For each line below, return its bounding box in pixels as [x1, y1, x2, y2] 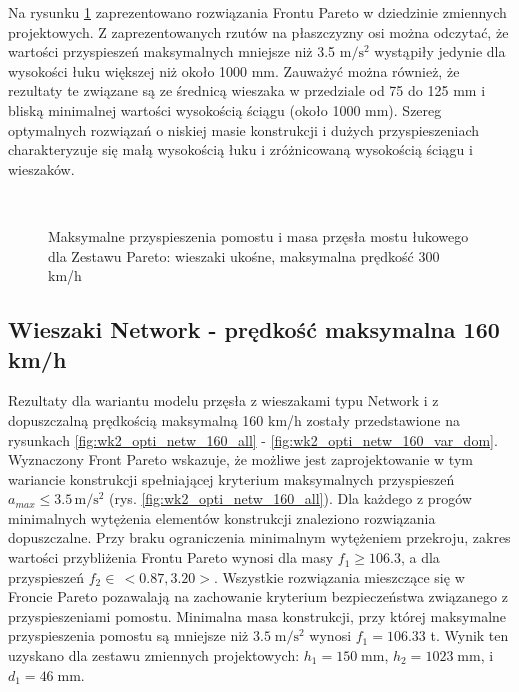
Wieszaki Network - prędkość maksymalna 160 [8, 314, 500, 345]
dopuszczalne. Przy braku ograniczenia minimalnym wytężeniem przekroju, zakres [8, 527, 511, 548]
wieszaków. [8, 158, 75, 179]
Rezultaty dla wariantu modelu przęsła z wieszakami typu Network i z [8, 390, 439, 411]
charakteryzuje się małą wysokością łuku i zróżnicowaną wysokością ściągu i [8, 139, 473, 160]
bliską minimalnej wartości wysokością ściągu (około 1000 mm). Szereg [8, 99, 442, 120]
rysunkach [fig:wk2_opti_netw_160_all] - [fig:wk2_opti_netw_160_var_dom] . [8, 429, 498, 450]
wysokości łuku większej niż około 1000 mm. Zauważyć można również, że [8, 60, 460, 81]
